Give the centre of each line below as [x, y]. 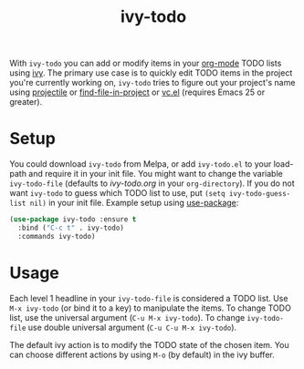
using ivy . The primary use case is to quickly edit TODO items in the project [151, 73]
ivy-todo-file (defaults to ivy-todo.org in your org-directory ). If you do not [152, 183]
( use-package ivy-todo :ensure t [73, 220]
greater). [26, 102]
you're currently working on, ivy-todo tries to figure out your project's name [152, 83]
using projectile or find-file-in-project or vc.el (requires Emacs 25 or [137, 92]
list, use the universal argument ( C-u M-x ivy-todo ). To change [127, 317]
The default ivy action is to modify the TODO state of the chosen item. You [149, 344]
